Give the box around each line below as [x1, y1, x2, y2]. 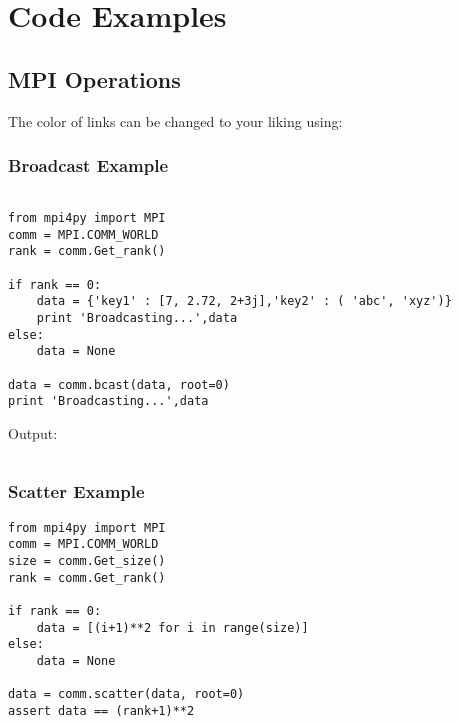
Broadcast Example [8, 153, 169, 178]
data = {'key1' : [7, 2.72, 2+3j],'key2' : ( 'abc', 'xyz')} [36, 294, 452, 309]
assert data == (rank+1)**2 [8, 703, 195, 718]
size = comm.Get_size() [8, 554, 166, 569]
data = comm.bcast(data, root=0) [8, 377, 230, 392]
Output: [8, 422, 58, 443]
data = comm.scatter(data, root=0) [8, 687, 245, 702]
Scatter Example [8, 479, 145, 504]
